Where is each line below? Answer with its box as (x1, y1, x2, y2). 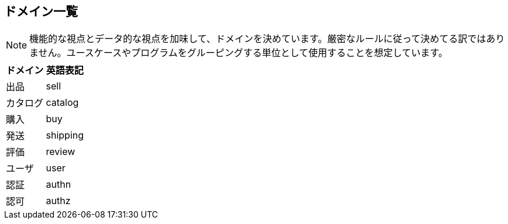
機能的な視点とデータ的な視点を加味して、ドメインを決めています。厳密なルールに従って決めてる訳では (29, 33, 486, 45)
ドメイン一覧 (4, 4, 78, 19)
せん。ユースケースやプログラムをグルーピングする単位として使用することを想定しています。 (38, 47, 448, 59)
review (46, 146, 75, 158)
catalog (46, 97, 79, 109)
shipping (46, 129, 84, 142)
